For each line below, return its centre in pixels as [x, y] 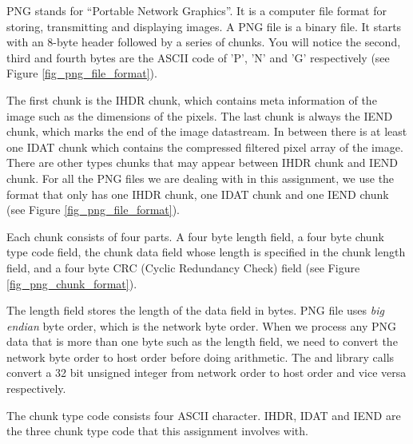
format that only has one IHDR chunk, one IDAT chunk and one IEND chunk [198, 194]
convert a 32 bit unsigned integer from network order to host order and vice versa [206, 373]
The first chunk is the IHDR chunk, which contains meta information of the [192, 99]
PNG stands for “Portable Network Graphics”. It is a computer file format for [197, 10]
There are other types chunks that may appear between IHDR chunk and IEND [202, 163]
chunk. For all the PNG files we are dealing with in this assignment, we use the [201, 178]
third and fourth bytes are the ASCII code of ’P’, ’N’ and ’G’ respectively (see [198, 57]
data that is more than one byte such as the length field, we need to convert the [202, 341]
